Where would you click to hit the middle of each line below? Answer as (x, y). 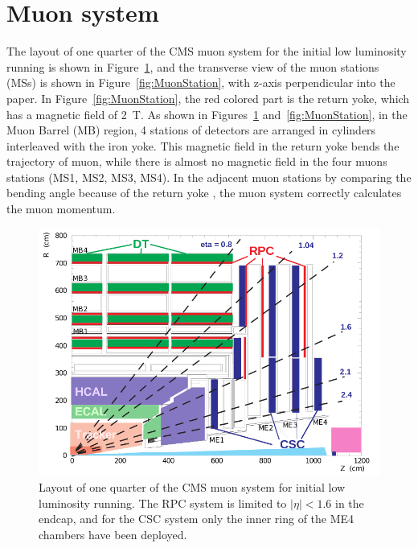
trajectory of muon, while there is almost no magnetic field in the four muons (197, 161)
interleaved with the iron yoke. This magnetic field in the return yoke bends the (203, 145)
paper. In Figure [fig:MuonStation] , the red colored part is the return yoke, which (208, 98)
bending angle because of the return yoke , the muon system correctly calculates (204, 193)
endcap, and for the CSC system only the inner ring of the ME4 (197, 519)
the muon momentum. (61, 209)
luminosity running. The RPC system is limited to (163, 503)
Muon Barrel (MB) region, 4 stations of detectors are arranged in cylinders (191, 130)
